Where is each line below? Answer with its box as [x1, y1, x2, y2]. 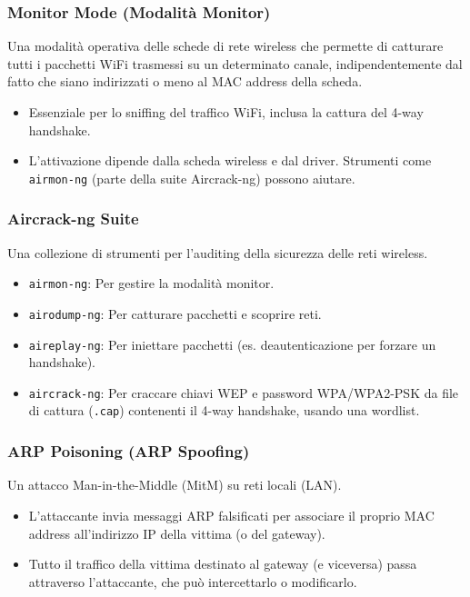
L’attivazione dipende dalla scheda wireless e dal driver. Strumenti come [28, 151, 432, 170]
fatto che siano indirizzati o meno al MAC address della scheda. [7, 72, 363, 91]
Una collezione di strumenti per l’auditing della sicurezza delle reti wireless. [7, 243, 428, 262]
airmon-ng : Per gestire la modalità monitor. [28, 274, 275, 293]
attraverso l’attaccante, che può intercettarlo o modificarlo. [28, 572, 357, 591]
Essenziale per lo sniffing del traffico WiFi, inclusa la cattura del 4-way [28, 103, 424, 121]
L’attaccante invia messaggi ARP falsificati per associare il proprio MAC [28, 505, 435, 524]
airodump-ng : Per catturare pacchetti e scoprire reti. [28, 303, 322, 323]
